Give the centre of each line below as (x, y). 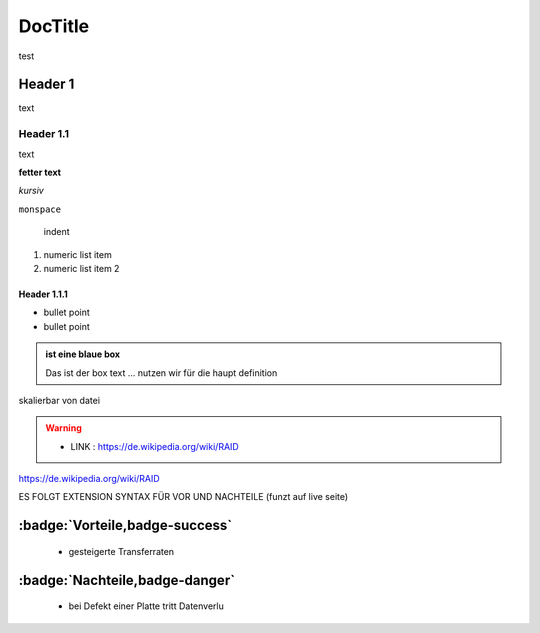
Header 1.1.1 (43, 294)
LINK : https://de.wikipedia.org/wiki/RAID (154, 446)
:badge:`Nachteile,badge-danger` (126, 580)
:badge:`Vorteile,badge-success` (125, 525)
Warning (63, 428)
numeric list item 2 (81, 268)
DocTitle (54, 26)
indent (56, 232)
